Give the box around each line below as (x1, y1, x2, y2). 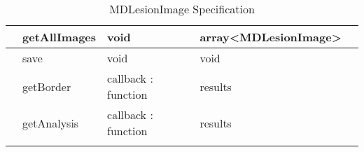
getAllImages (22, 29, 97, 45)
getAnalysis (22, 114, 79, 131)
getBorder (22, 78, 71, 95)
